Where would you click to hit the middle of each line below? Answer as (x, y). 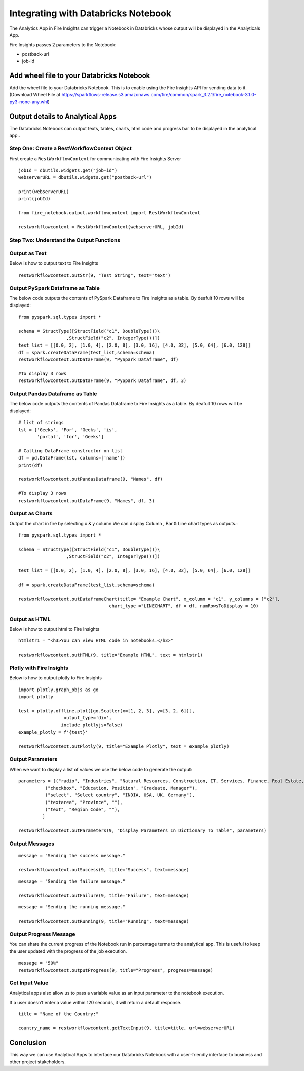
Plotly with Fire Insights (39, 668)
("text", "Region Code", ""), (82, 809)
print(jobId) (34, 199)
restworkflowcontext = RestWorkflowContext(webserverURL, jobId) (101, 227)
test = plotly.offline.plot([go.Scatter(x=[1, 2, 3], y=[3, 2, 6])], (107, 711)
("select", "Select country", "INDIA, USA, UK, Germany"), (120, 795)
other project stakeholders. (37, 1062)
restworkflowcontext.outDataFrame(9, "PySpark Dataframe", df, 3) (103, 381)
